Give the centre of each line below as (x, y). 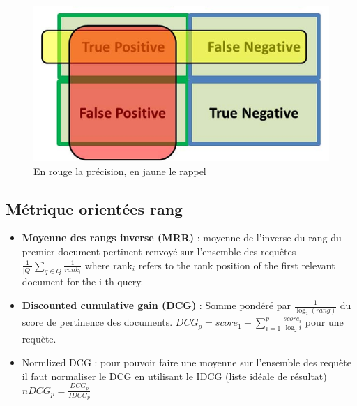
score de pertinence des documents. (97, 322)
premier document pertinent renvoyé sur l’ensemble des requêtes (159, 251)
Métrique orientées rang (94, 208)
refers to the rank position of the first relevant (237, 265)
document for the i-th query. (83, 281)
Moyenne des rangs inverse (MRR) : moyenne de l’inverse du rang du (182, 238)
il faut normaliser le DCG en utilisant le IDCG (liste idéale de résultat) (174, 376)
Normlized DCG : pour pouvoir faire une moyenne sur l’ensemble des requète (187, 362)
